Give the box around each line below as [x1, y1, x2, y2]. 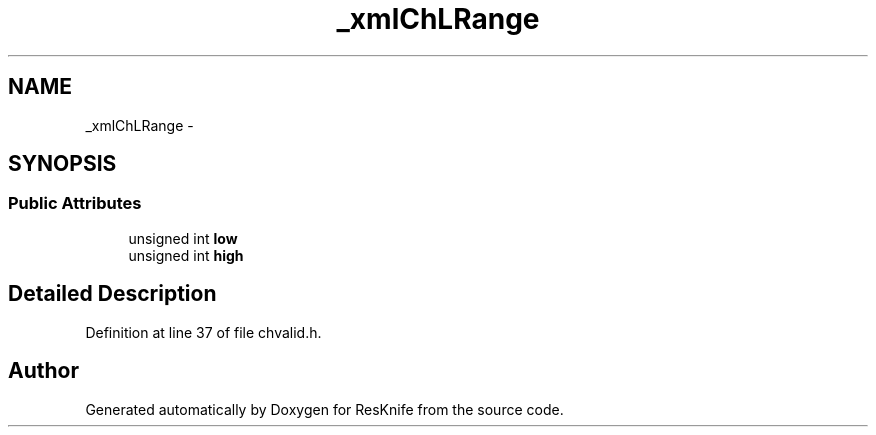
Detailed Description [8, 281, 217, 307]
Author [8, 358, 79, 384]
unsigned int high [128, 246, 244, 264]
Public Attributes [8, 193, 142, 214]
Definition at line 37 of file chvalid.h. [85, 323, 322, 341]
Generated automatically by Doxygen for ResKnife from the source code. [85, 400, 564, 418]
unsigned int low [128, 229, 238, 247]
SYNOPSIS [8, 151, 117, 177]
